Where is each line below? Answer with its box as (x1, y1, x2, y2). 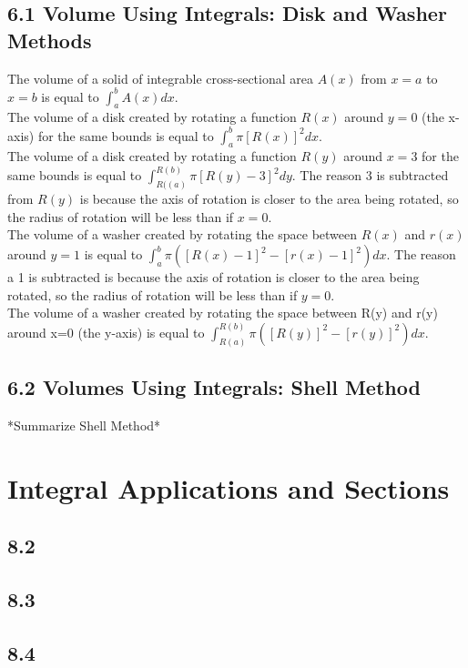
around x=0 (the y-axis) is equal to (7, 322, 205, 341)
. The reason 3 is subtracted (291, 166, 449, 185)
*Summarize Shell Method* (7, 415, 161, 434)
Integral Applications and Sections (7, 469, 450, 506)
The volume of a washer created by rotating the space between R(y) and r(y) (7, 303, 438, 322)
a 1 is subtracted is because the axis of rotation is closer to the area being (7, 268, 420, 287)
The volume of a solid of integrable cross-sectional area (7, 68, 313, 87)
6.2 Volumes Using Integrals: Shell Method (7, 373, 421, 401)
